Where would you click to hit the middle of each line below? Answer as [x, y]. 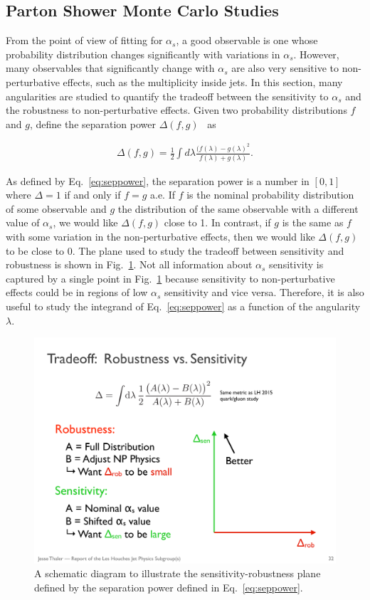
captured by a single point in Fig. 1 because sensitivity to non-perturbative [170, 278]
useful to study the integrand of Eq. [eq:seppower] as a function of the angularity [183, 306]
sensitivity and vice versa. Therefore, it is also [264, 292]
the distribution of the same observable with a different [238, 208]
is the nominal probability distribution [270, 195]
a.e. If [163, 195]
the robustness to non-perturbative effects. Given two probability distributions [176, 110]
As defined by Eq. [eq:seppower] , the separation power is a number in [158, 180]
